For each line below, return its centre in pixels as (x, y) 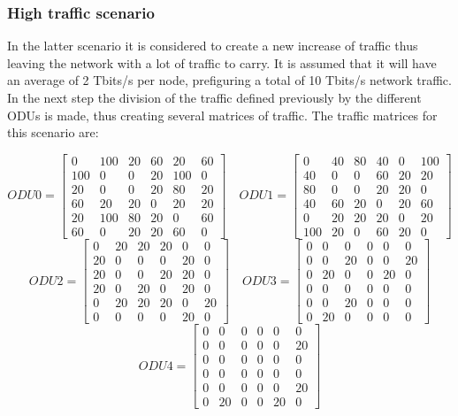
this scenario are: (53, 132)
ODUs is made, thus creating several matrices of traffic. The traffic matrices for (222, 115)
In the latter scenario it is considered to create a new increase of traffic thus (213, 46)
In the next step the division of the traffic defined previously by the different (214, 97)
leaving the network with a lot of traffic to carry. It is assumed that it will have (222, 62)
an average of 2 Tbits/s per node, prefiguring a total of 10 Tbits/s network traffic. (229, 80)
